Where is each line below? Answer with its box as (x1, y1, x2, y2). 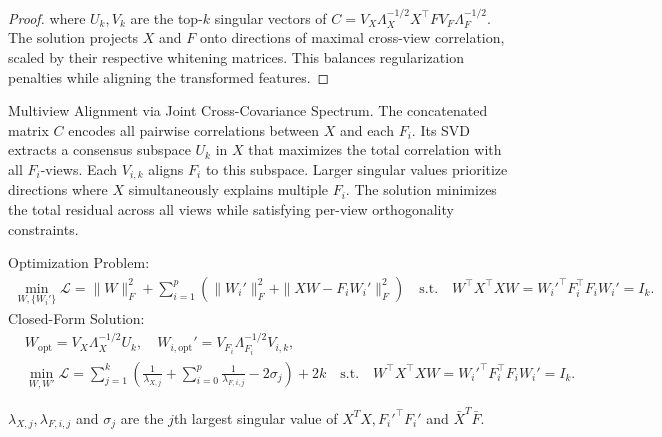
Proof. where (8, 7, 86, 28)
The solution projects (8, 27, 139, 48)
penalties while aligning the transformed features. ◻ (8, 66, 330, 87)
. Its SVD (411, 119, 471, 140)
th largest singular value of (173, 407, 338, 428)
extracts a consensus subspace (8, 139, 191, 160)
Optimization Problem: (8, 252, 150, 273)
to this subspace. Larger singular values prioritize (205, 158, 508, 179)
